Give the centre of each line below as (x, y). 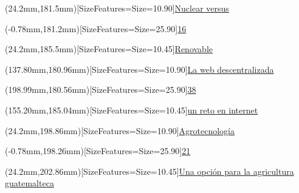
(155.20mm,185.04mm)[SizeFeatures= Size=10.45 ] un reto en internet (132, 110)
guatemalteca (29, 183)
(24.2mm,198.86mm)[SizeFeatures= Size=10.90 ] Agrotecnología (120, 130)
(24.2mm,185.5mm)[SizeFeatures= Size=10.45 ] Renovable (109, 49)
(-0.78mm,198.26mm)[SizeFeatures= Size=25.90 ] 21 (98, 151)
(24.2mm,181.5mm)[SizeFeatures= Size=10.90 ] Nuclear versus (117, 8)
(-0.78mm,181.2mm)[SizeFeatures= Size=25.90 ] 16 (96, 28)
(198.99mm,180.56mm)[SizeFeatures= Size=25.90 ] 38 (101, 90)
